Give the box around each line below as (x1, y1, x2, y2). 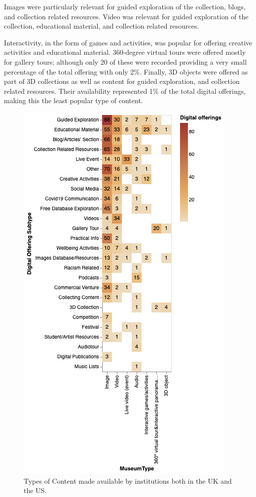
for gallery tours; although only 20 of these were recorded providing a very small (4, 56, 247, 67)
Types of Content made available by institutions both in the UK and (24, 475, 232, 486)
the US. (24, 485, 47, 496)
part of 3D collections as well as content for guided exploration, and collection (4, 76, 240, 86)
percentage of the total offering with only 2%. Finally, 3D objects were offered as (4, 66, 248, 76)
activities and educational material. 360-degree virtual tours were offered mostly (4, 47, 246, 57)
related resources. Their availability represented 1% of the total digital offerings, (4, 85, 246, 96)
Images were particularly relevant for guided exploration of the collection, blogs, (4, 1, 246, 11)
